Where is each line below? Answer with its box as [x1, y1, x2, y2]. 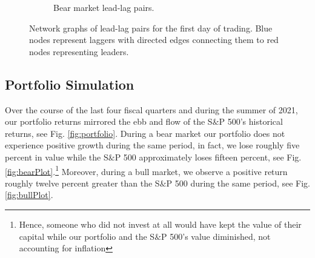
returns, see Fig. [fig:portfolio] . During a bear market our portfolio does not [5, 127, 285, 139]
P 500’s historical [219, 115, 283, 128]
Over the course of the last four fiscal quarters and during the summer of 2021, [5, 103, 298, 116]
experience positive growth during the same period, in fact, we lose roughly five [5, 139, 300, 151]
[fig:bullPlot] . [5, 188, 53, 201]
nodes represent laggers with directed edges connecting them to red [29, 33, 279, 46]
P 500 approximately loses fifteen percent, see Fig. [114, 150, 302, 163]
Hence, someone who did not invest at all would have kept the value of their [19, 217, 302, 230]
